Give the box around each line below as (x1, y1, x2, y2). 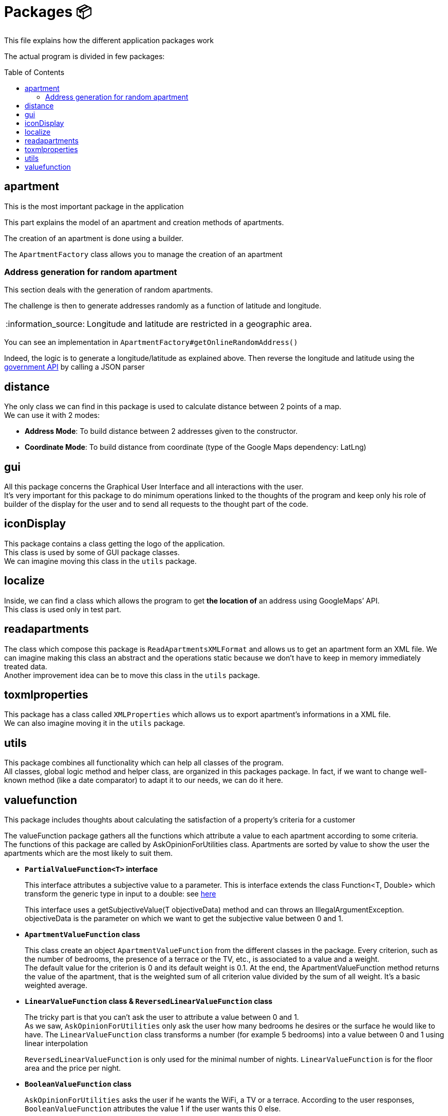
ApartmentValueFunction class (25, 930, 140, 939)
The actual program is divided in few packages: (4, 51, 165, 61)
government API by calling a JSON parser (4, 362, 145, 372)
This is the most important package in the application (4, 202, 184, 211)
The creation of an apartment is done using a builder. (4, 233, 183, 243)
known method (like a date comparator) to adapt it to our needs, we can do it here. (4, 776, 283, 785)
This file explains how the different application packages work (4, 35, 214, 45)
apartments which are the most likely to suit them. (4, 849, 173, 858)
